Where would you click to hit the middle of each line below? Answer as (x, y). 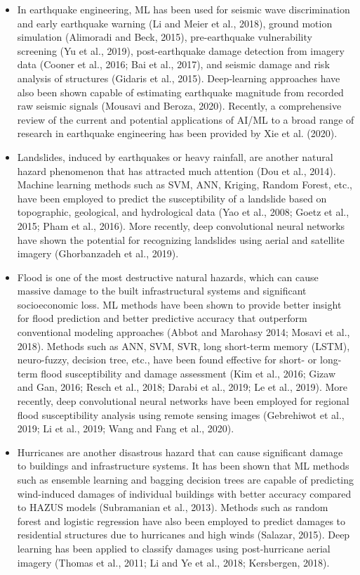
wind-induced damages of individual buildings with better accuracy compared (184, 493)
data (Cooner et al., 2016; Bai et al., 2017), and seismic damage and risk (173, 64)
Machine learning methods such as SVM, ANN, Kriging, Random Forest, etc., (185, 185)
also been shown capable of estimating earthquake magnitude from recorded (180, 92)
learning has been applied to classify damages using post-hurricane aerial (174, 548)
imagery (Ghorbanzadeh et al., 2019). (98, 253)
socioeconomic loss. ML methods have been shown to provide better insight (179, 304)
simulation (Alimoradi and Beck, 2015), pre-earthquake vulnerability (165, 37)
